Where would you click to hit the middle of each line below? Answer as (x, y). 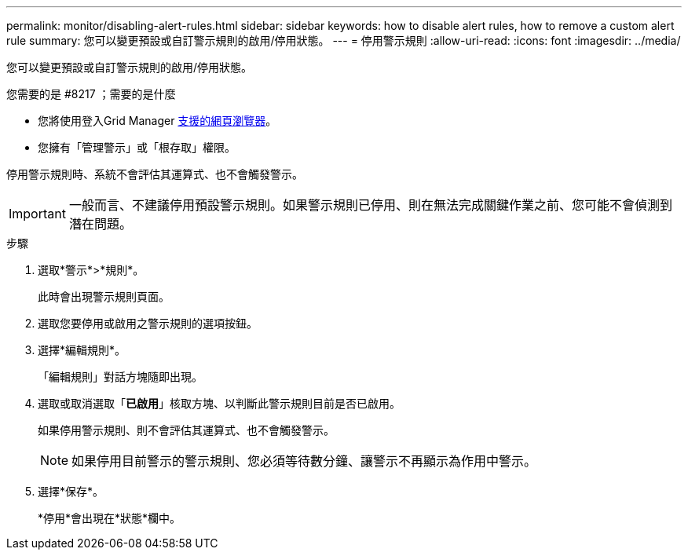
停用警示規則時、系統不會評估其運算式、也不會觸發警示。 (155, 174)
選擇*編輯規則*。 (82, 350)
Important (37, 214)
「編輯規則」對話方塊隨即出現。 (120, 377)
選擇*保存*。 (71, 491)
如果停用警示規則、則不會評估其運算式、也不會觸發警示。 (186, 430)
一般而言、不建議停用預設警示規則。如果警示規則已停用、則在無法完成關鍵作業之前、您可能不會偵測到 (370, 205)
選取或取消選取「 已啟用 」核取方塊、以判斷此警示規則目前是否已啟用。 (219, 403)
